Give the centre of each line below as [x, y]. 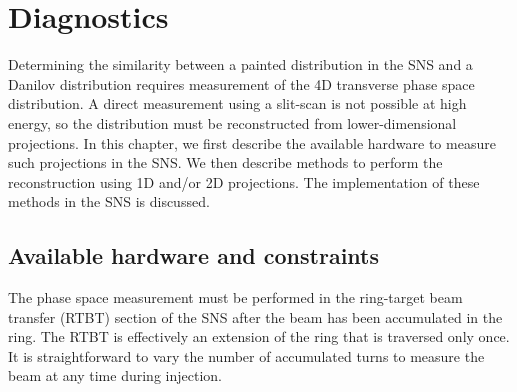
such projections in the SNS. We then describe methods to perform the [225, 162]
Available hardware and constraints [194, 255]
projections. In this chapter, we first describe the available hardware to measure [252, 142]
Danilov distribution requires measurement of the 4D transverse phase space [241, 83]
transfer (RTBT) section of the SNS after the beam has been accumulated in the [255, 316]
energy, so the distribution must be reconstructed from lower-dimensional [232, 122]
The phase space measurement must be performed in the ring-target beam [235, 297]
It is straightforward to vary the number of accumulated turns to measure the [246, 355]
